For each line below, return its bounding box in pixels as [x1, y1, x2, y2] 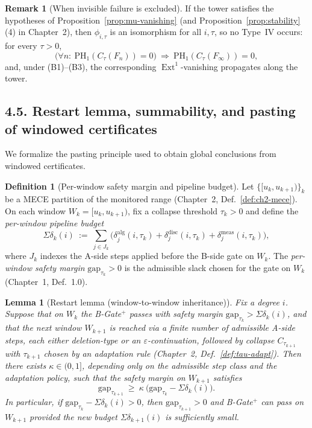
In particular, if [5, 395, 63, 408]
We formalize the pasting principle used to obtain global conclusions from [5, 147, 276, 160]
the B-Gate [81, 307, 122, 320]
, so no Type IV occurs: [214, 25, 303, 38]
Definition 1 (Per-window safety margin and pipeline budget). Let [5, 179, 254, 192]
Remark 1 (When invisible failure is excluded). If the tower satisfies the [5, 2, 274, 14]
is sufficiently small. [165, 410, 239, 423]
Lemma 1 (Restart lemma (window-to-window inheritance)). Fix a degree [5, 295, 279, 308]
